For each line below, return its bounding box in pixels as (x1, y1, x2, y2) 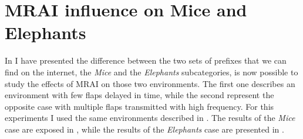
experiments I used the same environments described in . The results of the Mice (5, 112, 295, 124)
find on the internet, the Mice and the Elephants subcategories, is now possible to (5, 65, 298, 78)
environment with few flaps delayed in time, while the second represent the (5, 89, 274, 101)
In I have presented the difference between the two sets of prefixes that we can (5, 54, 287, 67)
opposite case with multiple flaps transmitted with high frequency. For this (5, 100, 274, 112)
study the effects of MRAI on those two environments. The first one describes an (5, 77, 295, 89)
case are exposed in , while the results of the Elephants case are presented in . (5, 123, 284, 135)
